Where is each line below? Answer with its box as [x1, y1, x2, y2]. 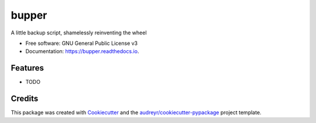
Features [11, 63, 44, 73]
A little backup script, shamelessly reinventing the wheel [11, 29, 147, 36]
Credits [11, 94, 39, 104]
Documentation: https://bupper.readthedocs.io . [25, 48, 139, 55]
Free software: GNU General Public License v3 [25, 40, 138, 47]
